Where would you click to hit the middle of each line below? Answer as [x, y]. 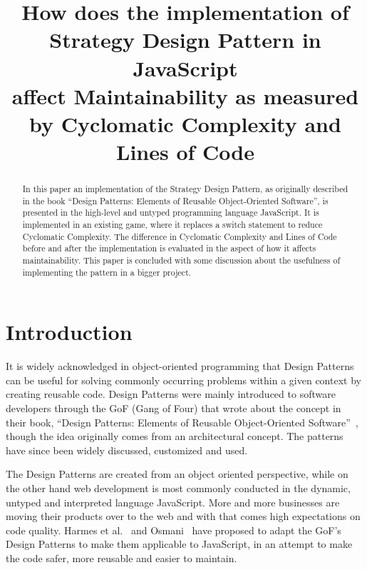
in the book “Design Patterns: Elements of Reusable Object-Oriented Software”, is [175, 200]
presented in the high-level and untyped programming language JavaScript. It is [171, 212]
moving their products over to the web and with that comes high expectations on [183, 516]
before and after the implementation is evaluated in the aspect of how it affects [169, 248]
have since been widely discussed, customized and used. [127, 450]
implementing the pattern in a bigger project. [107, 272]
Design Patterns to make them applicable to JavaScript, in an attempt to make [179, 544]
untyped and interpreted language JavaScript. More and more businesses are [173, 502]
